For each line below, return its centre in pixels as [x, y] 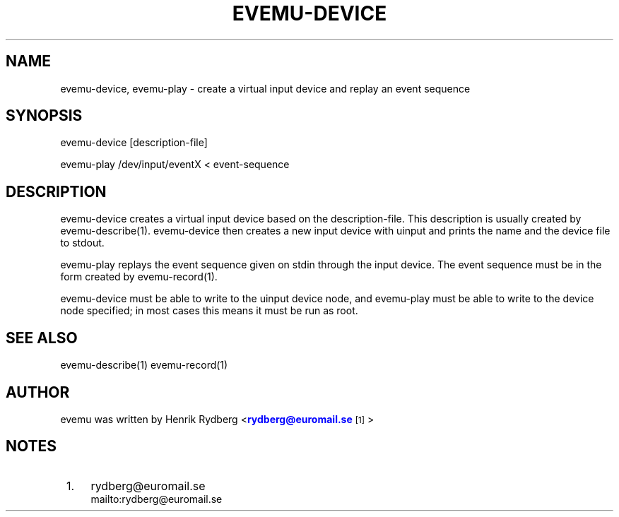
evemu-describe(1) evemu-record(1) [144, 365]
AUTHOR [38, 392]
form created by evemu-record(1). [139, 277]
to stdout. [82, 243]
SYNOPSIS [44, 116]
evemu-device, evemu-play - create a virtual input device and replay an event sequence [265, 88]
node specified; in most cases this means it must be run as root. [209, 311]
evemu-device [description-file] [134, 143]
